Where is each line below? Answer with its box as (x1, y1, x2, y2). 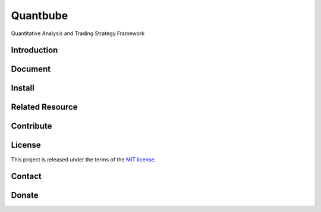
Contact (11, 172, 42, 182)
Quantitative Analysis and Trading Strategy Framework (11, 30, 145, 37)
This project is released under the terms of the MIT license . (11, 155, 156, 163)
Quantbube (11, 9, 68, 22)
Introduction (11, 45, 58, 55)
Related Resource (11, 102, 78, 113)
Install (11, 83, 35, 93)
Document (11, 64, 51, 74)
